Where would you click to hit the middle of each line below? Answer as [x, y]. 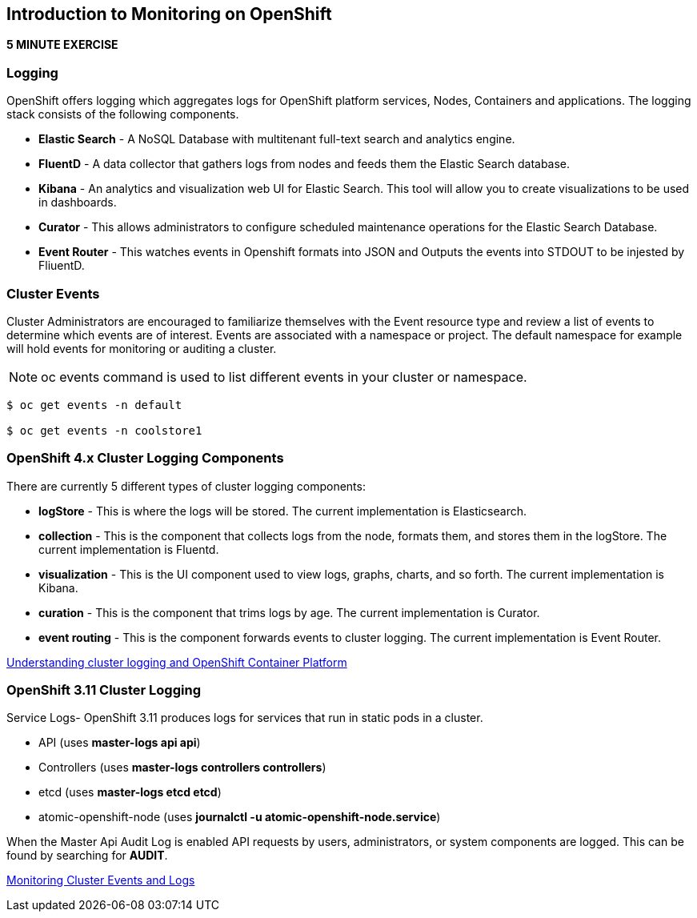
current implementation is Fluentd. [129, 549]
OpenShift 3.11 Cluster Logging [104, 690]
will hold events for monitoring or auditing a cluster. [142, 348]
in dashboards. [78, 202]
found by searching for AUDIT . [87, 856]
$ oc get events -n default [94, 405]
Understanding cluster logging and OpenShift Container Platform [177, 662]
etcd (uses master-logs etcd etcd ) [130, 792]
